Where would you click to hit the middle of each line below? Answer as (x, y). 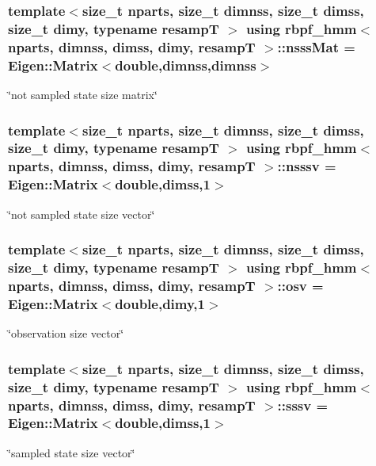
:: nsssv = (307, 166)
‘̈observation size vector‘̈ (66, 333)
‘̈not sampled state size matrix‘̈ (83, 94)
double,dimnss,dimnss (186, 65)
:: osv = (300, 285)
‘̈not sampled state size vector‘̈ (82, 214)
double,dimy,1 (160, 303)
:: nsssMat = (316, 46)
